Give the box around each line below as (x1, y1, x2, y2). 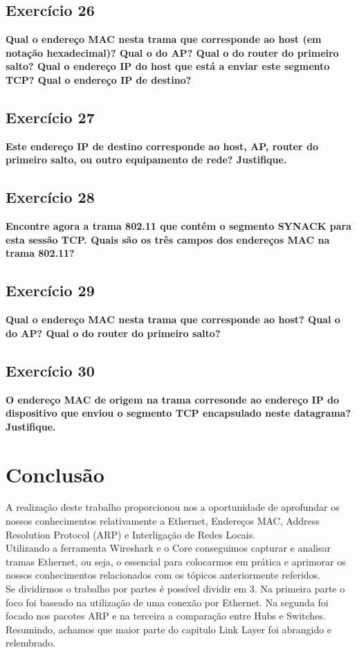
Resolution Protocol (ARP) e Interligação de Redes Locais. (6, 527, 256, 541)
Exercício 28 (6, 186, 95, 208)
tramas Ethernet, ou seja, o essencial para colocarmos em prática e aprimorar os (6, 554, 346, 568)
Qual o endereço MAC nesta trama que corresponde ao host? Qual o (6, 312, 340, 327)
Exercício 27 (6, 106, 95, 127)
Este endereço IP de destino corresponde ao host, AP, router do (6, 138, 318, 153)
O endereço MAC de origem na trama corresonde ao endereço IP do (6, 392, 340, 406)
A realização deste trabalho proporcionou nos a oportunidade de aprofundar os (6, 500, 340, 514)
